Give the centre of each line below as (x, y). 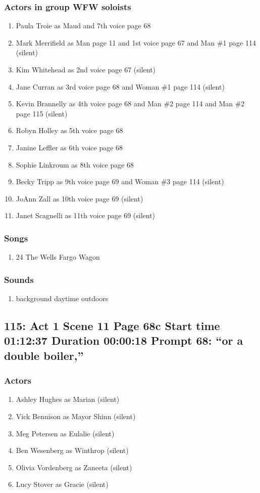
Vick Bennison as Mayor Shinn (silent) (76, 416)
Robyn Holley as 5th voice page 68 (69, 130)
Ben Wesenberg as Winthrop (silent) (72, 450)
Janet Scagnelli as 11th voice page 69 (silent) (86, 215)
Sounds (19, 279)
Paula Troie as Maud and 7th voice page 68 (83, 26)
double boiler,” (44, 355)
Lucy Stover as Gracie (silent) (62, 484)
